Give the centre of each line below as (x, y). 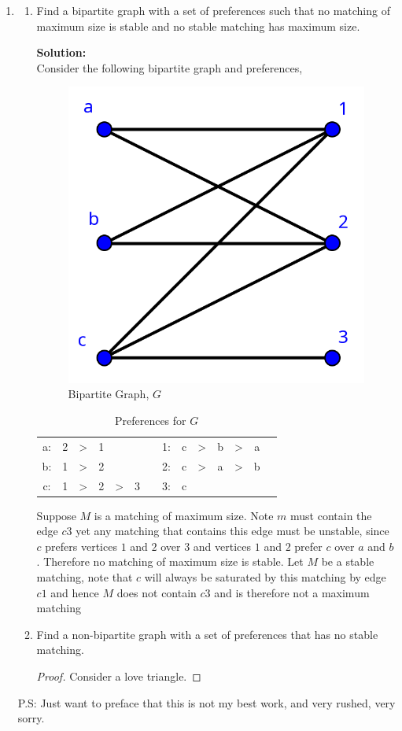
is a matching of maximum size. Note (184, 515)
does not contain (157, 592)
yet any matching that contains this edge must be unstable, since (232, 531)
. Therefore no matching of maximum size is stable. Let (170, 561)
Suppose (56, 515)
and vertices (222, 546)
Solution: (61, 52)
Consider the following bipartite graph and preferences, (170, 67)
